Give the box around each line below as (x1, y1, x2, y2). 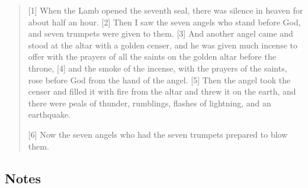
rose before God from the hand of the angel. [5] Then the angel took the (28, 73, 291, 86)
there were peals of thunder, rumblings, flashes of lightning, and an (28, 96, 271, 109)
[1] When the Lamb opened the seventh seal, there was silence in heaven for (28, 4, 303, 16)
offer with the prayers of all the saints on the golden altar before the (28, 50, 276, 63)
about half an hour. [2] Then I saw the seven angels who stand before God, (28, 15, 301, 28)
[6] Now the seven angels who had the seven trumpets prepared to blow (28, 128, 288, 140)
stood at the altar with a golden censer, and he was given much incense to (28, 38, 297, 51)
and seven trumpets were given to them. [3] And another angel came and (28, 27, 293, 40)
